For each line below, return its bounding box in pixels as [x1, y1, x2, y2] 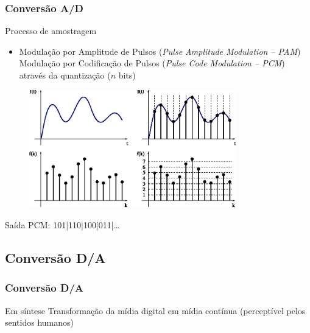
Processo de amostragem [5, 24, 97, 37]
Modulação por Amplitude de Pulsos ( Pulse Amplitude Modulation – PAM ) [19, 44, 301, 57]
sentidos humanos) [5, 316, 74, 329]
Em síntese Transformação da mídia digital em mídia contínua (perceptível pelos [5, 304, 306, 317]
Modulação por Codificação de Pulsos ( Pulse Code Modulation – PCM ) [19, 57, 285, 69]
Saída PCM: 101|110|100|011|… [5, 219, 120, 231]
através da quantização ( [19, 69, 111, 81]
